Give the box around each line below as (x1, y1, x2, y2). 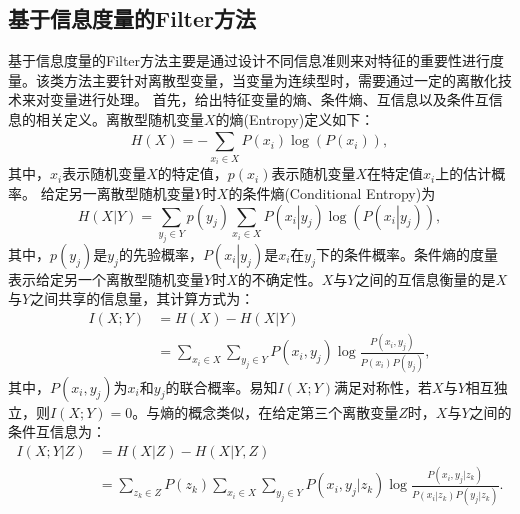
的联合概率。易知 (165, 376, 278, 397)
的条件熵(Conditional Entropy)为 (228, 182, 436, 203)
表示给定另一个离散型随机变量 (8, 268, 204, 289)
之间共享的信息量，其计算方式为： (30, 288, 255, 309)
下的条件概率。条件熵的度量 (316, 243, 499, 264)
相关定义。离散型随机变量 (35, 108, 204, 129)
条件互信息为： (8, 421, 106, 442)
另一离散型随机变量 (68, 182, 195, 203)
